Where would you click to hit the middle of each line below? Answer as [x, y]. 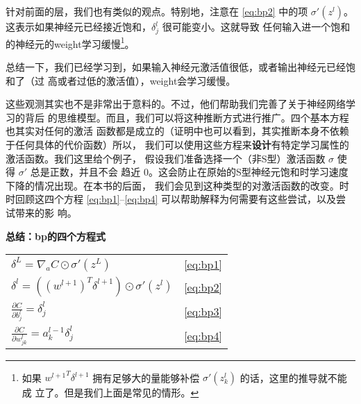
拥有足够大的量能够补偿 [146, 377]
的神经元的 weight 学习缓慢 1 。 [70, 42]
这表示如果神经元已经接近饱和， [78, 26]
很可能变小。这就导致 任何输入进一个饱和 [256, 26]
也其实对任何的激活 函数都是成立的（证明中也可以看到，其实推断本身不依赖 [177, 131]
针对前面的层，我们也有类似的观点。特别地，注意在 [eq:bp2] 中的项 [157, 11]
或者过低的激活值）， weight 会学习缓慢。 [146, 80]
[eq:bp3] [203, 312]
